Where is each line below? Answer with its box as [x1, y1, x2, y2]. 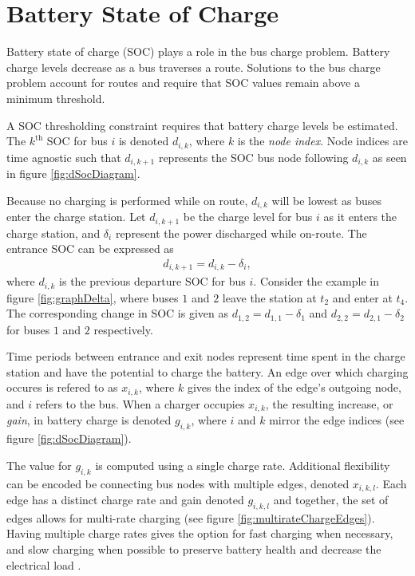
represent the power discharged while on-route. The [115, 224, 367, 241]
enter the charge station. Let [6, 208, 146, 225]
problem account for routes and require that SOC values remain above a [6, 74, 360, 91]
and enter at [332, 289, 393, 306]
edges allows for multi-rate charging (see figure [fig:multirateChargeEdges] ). [6, 509, 375, 526]
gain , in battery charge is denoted [6, 412, 172, 428]
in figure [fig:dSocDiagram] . [6, 165, 140, 181]
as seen [372, 148, 407, 165]
